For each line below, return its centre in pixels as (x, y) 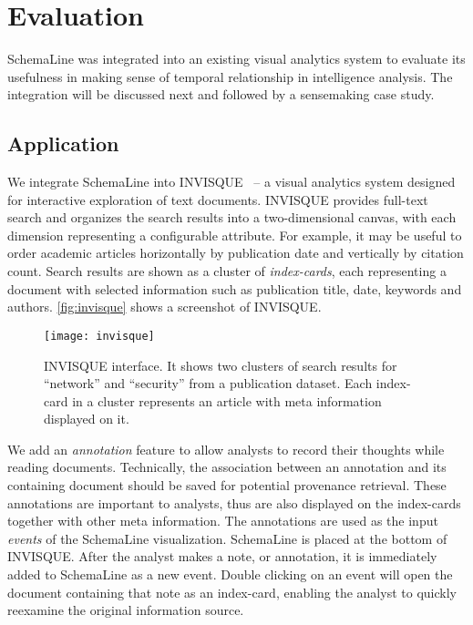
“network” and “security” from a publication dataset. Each (208, 383)
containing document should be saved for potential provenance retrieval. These (227, 485)
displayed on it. (87, 419)
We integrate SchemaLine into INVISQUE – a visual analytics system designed (231, 182)
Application (63, 143)
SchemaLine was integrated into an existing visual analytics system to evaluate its (236, 59)
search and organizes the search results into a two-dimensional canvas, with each (232, 217)
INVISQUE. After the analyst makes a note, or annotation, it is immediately (222, 556)
